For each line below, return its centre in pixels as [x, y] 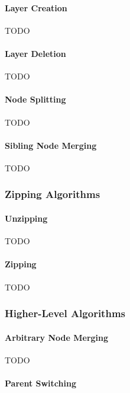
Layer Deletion [35, 53]
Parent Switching [40, 383]
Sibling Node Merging [51, 145]
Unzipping [26, 218]
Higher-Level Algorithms [65, 313]
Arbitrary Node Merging [57, 337]
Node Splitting [35, 99]
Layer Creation [36, 7]
